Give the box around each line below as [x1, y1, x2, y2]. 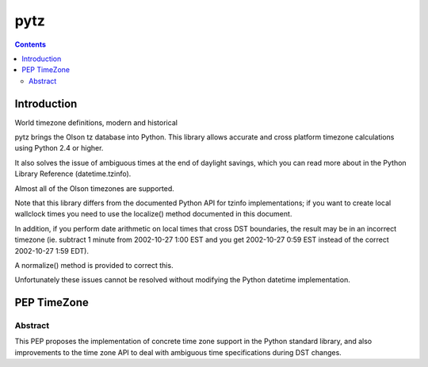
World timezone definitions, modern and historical [14, 117, 178, 127]
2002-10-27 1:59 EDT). [14, 246, 90, 255]
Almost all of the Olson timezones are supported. [14, 183, 174, 193]
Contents [14, 40, 47, 49]
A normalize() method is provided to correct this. [14, 260, 174, 270]
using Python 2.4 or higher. [14, 143, 104, 153]
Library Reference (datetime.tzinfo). [14, 169, 132, 178]
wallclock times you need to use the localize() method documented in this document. [14, 209, 292, 219]
